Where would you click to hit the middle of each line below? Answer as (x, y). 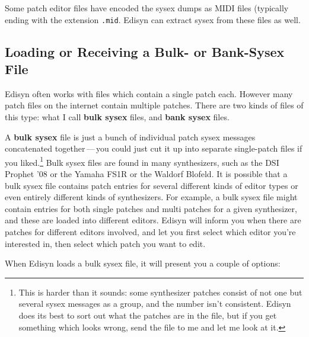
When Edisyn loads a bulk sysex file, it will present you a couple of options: (143, 263)
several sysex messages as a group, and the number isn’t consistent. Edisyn (155, 304)
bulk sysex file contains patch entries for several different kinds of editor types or (152, 185)
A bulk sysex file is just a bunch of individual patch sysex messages (130, 137)
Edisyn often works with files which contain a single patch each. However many (149, 93)
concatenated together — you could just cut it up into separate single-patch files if (154, 148)
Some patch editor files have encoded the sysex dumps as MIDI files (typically (147, 8)
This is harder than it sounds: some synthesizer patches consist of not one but (160, 292)
